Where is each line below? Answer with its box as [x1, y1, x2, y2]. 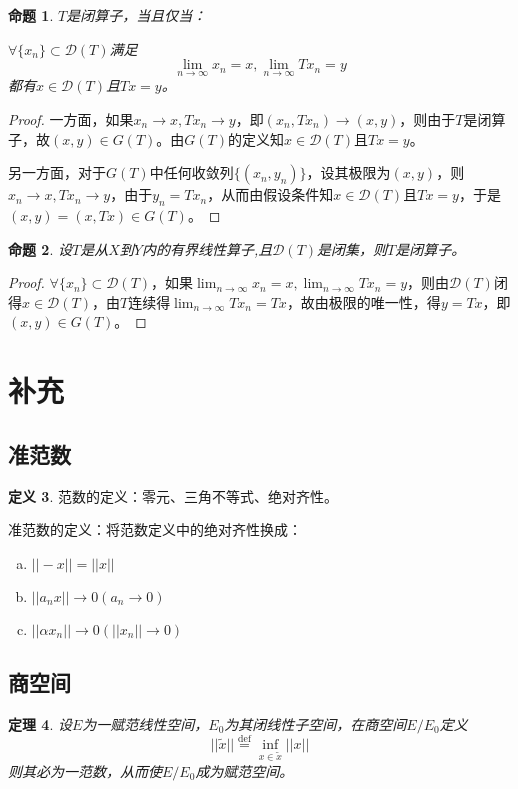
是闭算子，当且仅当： [66, 5, 207, 25]
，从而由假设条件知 [207, 184, 334, 205]
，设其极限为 [306, 162, 391, 183]
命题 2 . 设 [8, 238, 72, 259]
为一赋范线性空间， [82, 713, 209, 734]
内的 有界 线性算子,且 [141, 238, 273, 259]
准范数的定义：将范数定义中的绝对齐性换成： [8, 519, 302, 540]
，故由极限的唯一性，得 [286, 291, 441, 312]
